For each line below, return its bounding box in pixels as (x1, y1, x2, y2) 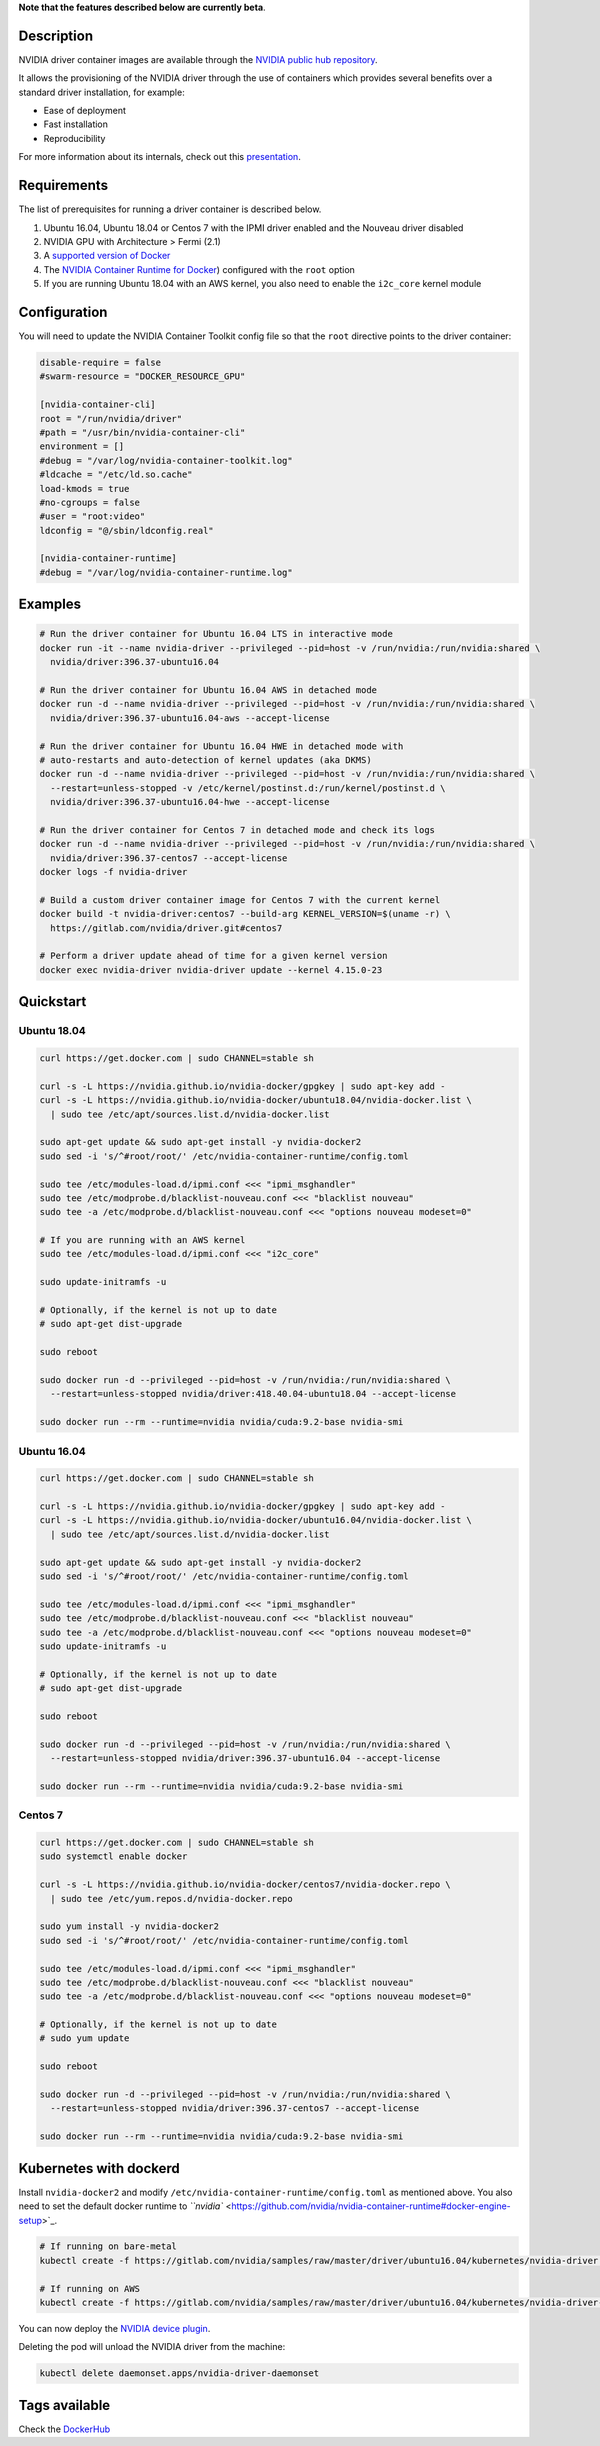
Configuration (18, 303, 108, 320)
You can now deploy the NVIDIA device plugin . (18, 2323, 211, 2335)
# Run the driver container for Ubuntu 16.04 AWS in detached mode (39, 685, 378, 696)
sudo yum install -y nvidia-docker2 (39, 1921, 220, 1932)
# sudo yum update (39, 2033, 130, 2044)
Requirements (18, 177, 109, 194)
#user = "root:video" (39, 511, 146, 522)
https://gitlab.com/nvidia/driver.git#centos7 (50, 922, 283, 934)
